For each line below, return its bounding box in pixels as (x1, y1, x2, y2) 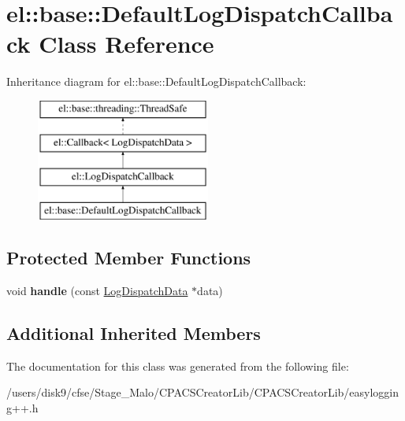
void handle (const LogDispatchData (6, 282, 188, 298)
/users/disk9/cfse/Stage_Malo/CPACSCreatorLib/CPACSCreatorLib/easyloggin (6, 384, 399, 401)
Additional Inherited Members (6, 320, 261, 345)
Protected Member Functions (6, 246, 251, 270)
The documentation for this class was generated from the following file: (6, 357, 349, 374)
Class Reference (39, 28, 214, 60)
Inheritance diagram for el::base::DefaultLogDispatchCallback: (6, 73, 307, 90)
